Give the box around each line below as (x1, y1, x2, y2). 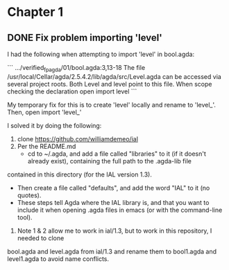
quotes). (17, 191, 42, 199)
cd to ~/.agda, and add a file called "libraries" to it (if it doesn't (27, 150, 207, 158)
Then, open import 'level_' (7, 108, 82, 116)
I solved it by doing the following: (7, 121, 102, 129)
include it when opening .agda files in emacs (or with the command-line (17, 206, 223, 214)
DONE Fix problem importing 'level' (7, 32, 163, 44)
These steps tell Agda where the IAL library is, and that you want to (17, 198, 210, 206)
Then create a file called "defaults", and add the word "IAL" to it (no (17, 183, 210, 192)
